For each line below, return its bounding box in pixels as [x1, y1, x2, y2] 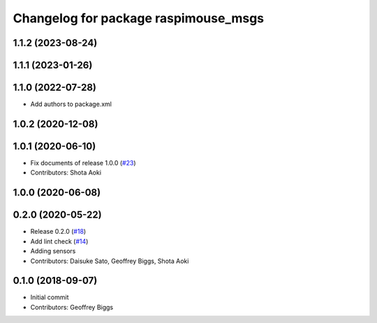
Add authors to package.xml [30, 100, 112, 108]
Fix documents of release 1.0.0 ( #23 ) [30, 159, 136, 167]
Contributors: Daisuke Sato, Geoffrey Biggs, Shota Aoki [30, 257, 189, 265]
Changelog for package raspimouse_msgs [13, 10, 265, 26]
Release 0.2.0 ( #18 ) [30, 227, 87, 236]
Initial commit [30, 293, 69, 301]
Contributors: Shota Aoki [30, 168, 101, 177]
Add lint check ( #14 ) [30, 237, 89, 246]
